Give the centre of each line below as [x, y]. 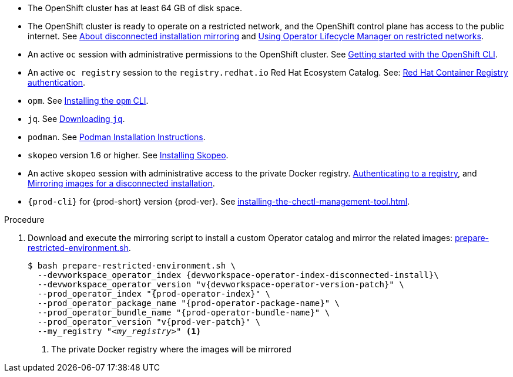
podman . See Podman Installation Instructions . [117, 137]
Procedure [24, 220]
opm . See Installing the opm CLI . [88, 101]
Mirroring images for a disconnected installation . [121, 183]
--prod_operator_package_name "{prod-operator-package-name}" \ [189, 303]
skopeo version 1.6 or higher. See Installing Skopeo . [128, 155]
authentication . [57, 82]
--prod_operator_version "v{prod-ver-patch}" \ [149, 322]
